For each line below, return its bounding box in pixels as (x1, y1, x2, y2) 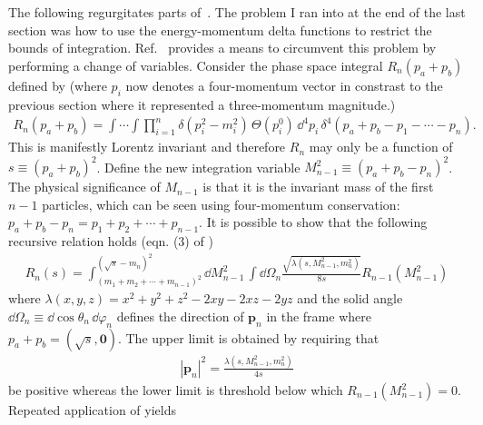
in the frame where (266, 306, 371, 325)
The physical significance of (8, 177, 161, 196)
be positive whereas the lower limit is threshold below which (8, 381, 343, 399)
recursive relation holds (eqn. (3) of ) (8, 232, 213, 251)
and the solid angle (297, 289, 403, 308)
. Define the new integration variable (96, 157, 301, 176)
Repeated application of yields (8, 400, 177, 419)
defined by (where (8, 75, 107, 94)
